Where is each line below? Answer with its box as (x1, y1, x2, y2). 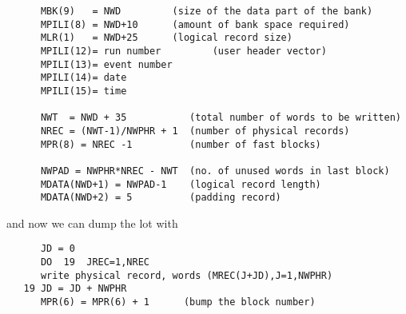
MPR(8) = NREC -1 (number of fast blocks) (40, 138, 321, 150)
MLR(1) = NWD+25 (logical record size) (40, 32, 293, 44)
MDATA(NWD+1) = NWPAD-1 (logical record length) (40, 178, 321, 190)
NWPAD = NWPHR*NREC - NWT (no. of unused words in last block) (40, 165, 390, 177)
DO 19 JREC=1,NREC (40, 256, 149, 268)
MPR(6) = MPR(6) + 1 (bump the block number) (40, 296, 316, 308)
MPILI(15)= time (40, 85, 127, 97)
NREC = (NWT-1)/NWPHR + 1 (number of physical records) (40, 125, 350, 137)
